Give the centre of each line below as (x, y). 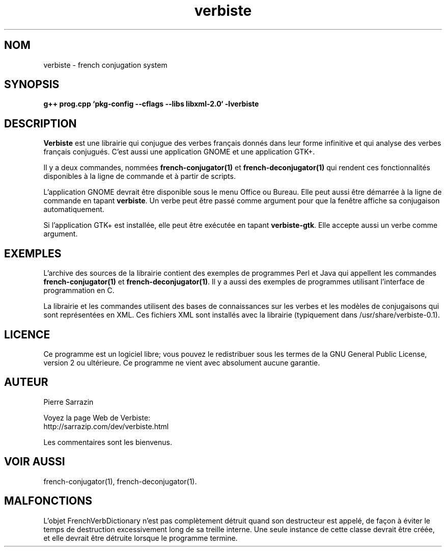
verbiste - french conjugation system (105, 65)
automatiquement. (74, 209)
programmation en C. (79, 291)
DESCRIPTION (40, 123)
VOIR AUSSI (35, 462)
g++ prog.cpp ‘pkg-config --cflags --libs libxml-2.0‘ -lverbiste (151, 104)
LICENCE (27, 334)
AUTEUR (26, 382)
